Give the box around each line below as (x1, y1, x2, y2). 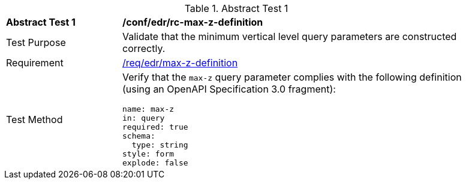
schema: (122, 131, 155, 140)
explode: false (122, 158, 188, 167)
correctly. (122, 42, 166, 54)
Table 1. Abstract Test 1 (184, 2, 288, 14)
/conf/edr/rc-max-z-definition (122, 16, 263, 28)
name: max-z (122, 105, 175, 114)
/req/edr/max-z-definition (122, 57, 238, 69)
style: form (122, 149, 175, 158)
